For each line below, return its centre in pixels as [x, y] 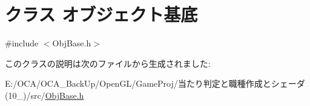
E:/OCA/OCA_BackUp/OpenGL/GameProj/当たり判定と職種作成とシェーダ [155, 83]
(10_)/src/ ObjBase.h [45, 95]
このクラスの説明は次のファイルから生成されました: [108, 63]
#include [22, 43]
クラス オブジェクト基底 [101, 14]
